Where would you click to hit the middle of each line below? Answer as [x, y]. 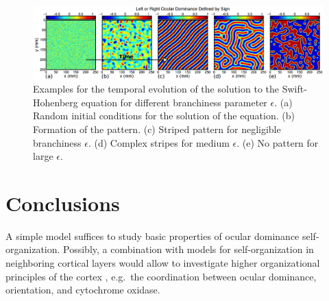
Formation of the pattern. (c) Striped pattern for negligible [157, 129]
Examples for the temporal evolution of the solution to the [156, 89]
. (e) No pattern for [278, 142]
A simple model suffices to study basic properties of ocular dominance [153, 236]
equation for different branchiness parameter [174, 102]
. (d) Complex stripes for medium [159, 142]
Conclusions [63, 203]
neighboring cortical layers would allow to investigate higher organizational [163, 263]
